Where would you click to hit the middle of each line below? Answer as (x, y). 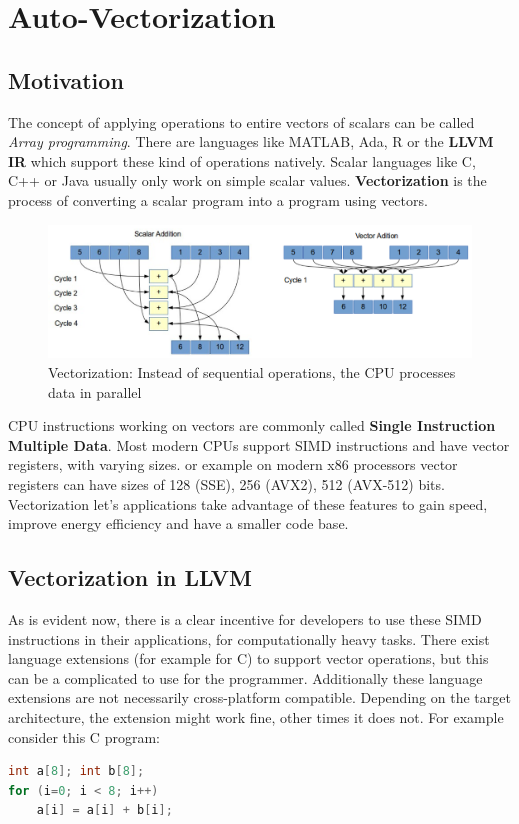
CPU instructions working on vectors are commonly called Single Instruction (252, 425)
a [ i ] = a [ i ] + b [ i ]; (104, 810)
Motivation (66, 79)
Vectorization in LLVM (130, 577)
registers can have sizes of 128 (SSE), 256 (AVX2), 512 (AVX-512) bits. (226, 483)
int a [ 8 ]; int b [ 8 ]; (76, 771)
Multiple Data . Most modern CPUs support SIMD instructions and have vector (259, 444)
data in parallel (95, 391)
